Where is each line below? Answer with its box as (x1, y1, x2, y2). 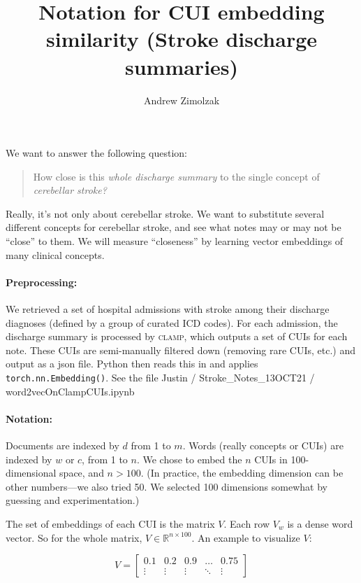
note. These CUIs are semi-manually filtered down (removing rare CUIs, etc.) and (6, 342, 355, 357)
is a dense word (287, 517, 353, 531)
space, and (59, 465, 104, 480)
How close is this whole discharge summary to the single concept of (33, 169, 320, 183)
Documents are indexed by (6, 438, 119, 453)
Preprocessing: (6, 274, 78, 289)
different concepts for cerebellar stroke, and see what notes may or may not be (6, 220, 341, 234)
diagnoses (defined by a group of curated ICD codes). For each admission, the (6, 315, 338, 330)
